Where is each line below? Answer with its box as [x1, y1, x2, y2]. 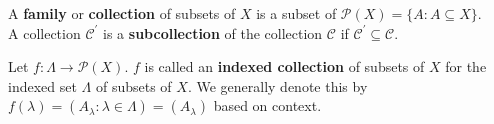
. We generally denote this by [187, 75, 368, 96]
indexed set [8, 75, 77, 96]
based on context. [213, 95, 322, 116]
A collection [8, 22, 81, 43]
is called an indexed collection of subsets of [144, 56, 425, 77]
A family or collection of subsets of [8, 3, 236, 23]
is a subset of [256, 3, 337, 23]
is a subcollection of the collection [103, 22, 323, 43]
